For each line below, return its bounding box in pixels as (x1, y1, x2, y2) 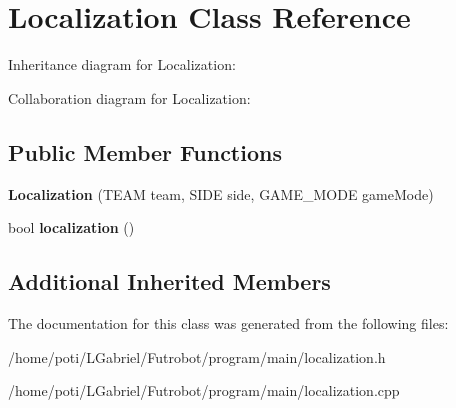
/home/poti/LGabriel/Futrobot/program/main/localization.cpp (8, 380, 400, 401)
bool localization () (8, 217, 135, 238)
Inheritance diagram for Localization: (8, 54, 236, 75)
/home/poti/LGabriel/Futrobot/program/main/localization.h (8, 346, 386, 367)
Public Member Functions (8, 136, 282, 167)
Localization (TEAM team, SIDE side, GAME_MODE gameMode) (8, 183, 434, 204)
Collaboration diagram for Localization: (8, 87, 251, 108)
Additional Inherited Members (8, 266, 331, 297)
